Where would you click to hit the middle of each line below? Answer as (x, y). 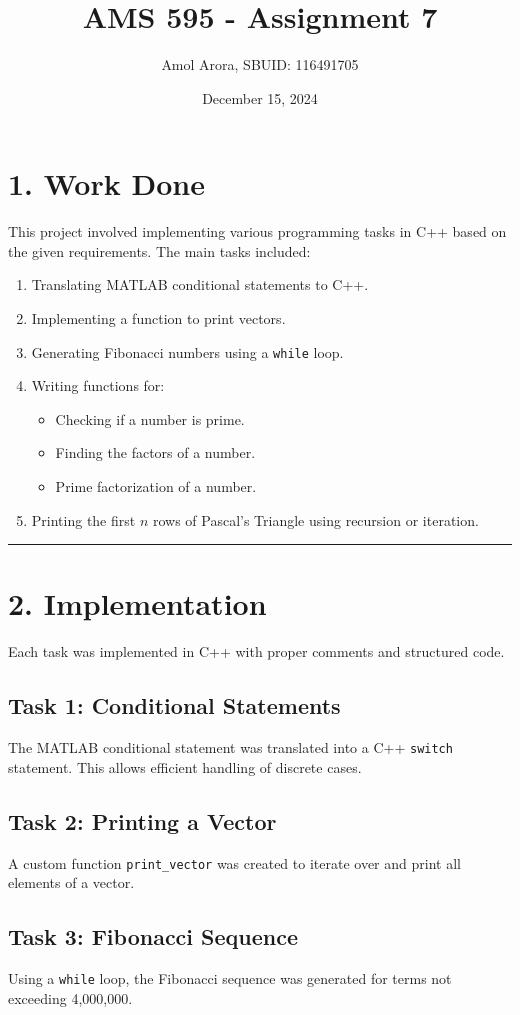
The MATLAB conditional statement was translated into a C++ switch (230, 747)
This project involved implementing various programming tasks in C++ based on (257, 231)
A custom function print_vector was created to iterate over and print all (234, 862)
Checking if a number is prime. (150, 418)
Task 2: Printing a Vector (142, 820)
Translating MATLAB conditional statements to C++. (200, 284)
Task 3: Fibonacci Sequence (153, 936)
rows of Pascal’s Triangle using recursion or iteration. (315, 519)
